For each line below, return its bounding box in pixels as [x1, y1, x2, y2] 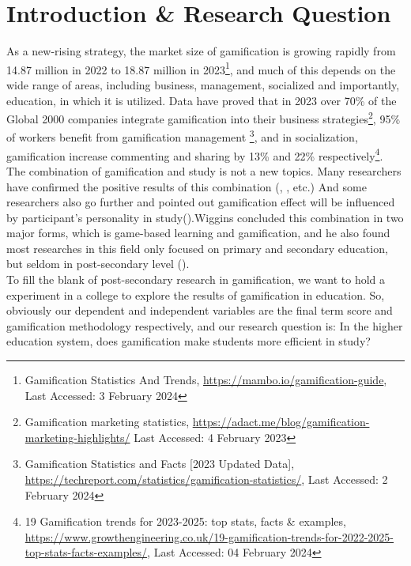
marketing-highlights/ [25, 428, 130, 445]
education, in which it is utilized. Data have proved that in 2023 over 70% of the [6, 92, 397, 108]
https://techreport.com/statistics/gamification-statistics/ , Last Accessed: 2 [25, 471, 388, 487]
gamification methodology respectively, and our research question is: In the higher [6, 317, 403, 334]
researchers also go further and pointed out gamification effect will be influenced [6, 194, 395, 210]
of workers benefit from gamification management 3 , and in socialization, [6, 126, 358, 145]
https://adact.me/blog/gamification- [192, 413, 370, 430]
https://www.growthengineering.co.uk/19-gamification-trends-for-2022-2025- [25, 528, 394, 545]
